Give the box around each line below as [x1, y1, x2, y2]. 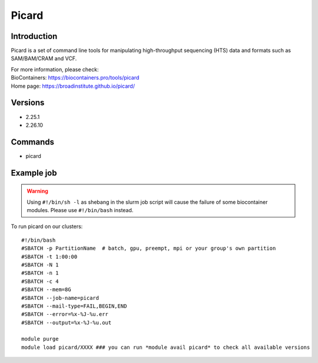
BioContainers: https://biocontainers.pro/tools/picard [11, 74, 140, 81]
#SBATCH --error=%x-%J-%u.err [21, 311, 109, 318]
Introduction [11, 31, 58, 41]
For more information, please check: [11, 65, 99, 73]
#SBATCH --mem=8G [21, 286, 71, 293]
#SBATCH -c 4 [21, 278, 59, 285]
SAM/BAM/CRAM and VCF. [11, 55, 77, 62]
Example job [11, 168, 57, 178]
